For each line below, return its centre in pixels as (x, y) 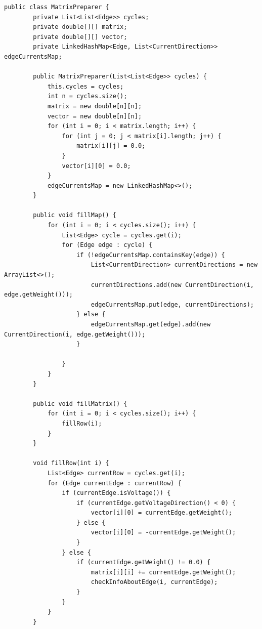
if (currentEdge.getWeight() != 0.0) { (144, 562)
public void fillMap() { (75, 215)
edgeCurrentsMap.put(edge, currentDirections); (172, 304)
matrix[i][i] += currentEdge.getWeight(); (163, 572)
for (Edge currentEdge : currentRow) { (114, 483)
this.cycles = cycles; (85, 86)
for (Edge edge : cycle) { (107, 245)
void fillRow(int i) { (71, 463)
